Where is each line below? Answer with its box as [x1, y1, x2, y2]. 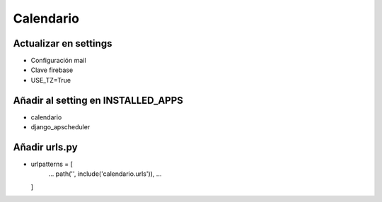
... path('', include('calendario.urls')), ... [48, 170, 162, 178]
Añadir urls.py [13, 141, 78, 153]
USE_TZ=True [30, 76, 71, 84]
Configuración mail [30, 57, 86, 65]
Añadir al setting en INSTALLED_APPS [13, 94, 184, 106]
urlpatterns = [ [30, 160, 74, 169]
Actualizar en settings [13, 37, 112, 49]
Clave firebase [30, 66, 74, 74]
